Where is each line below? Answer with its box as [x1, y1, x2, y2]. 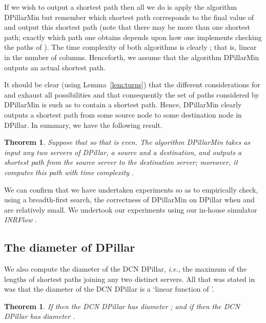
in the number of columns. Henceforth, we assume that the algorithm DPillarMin [4, 51, 259, 62]
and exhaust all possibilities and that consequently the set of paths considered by [4, 89, 259, 100]
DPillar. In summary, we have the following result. [4, 119, 162, 130]
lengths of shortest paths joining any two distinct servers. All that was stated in [4, 273, 255, 284]
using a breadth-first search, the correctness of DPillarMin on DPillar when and [4, 194, 255, 205]
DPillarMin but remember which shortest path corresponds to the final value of [4, 11, 254, 22]
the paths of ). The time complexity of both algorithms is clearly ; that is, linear [4, 42, 257, 52]
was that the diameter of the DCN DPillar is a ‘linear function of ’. [4, 283, 214, 294]
